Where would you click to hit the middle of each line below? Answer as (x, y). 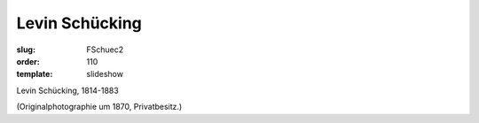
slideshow (105, 74)
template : (35, 74)
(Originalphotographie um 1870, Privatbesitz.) (99, 107)
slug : (26, 50)
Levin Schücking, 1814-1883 (67, 90)
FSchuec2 (105, 50)
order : (28, 61)
